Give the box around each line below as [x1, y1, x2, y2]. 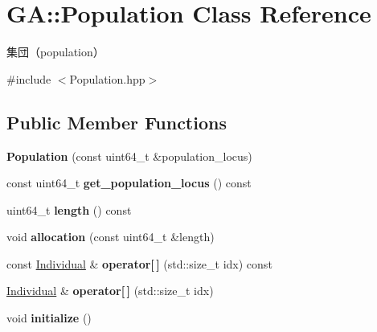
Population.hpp [69, 70, 145, 87]
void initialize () [6, 309, 92, 326]
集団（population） [6, 43, 104, 60]
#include [6, 70, 51, 87]
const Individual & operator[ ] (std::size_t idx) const [6, 255, 273, 272]
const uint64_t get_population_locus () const [6, 174, 252, 191]
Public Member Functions [6, 109, 227, 134]
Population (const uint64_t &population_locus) [6, 147, 252, 164]
